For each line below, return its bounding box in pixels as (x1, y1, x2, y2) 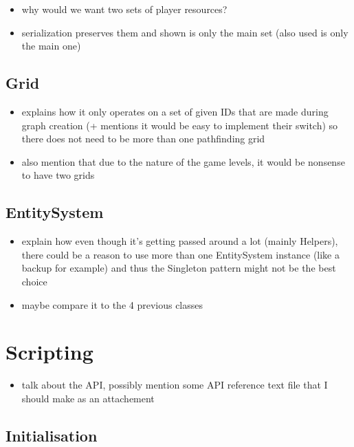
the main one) (21, 39, 81, 53)
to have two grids (21, 168, 95, 182)
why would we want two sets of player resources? (21, 2, 228, 16)
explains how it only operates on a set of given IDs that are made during (21, 104, 329, 118)
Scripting (5, 338, 93, 366)
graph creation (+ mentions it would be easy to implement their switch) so (21, 118, 338, 132)
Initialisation (5, 424, 98, 446)
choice (21, 274, 47, 288)
